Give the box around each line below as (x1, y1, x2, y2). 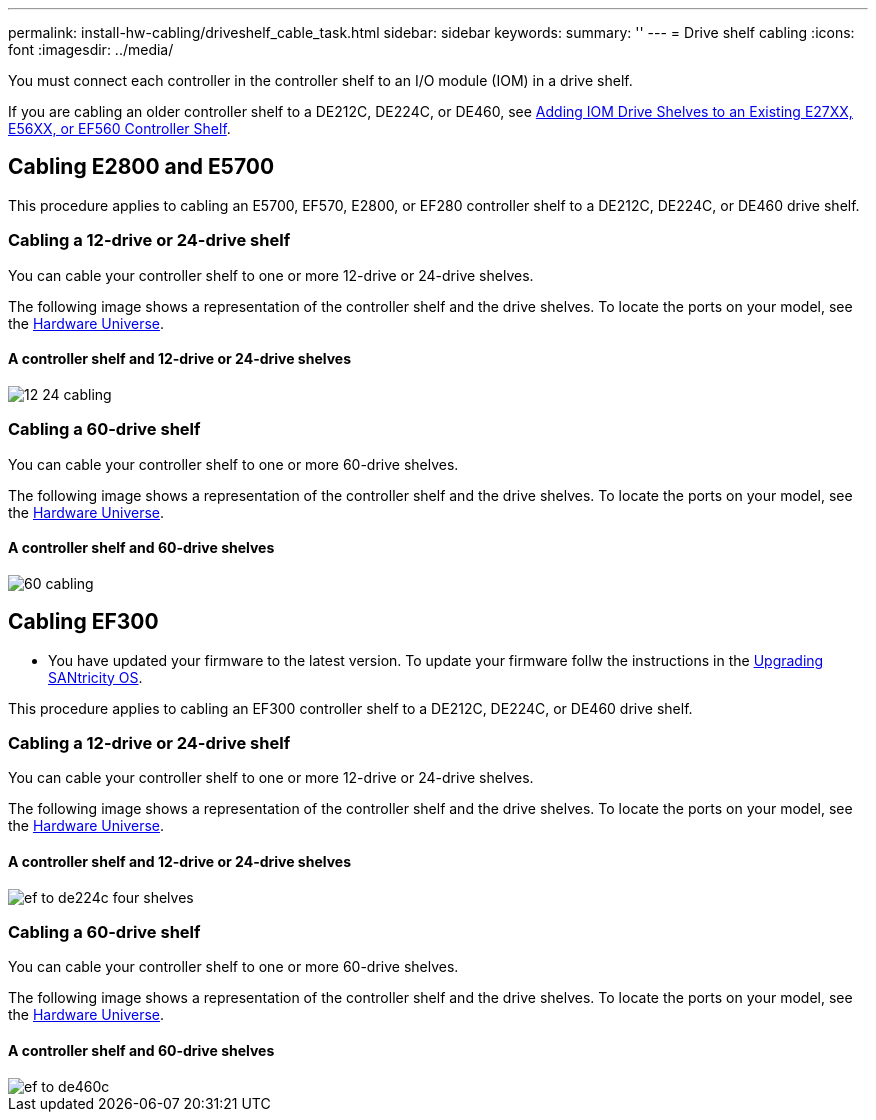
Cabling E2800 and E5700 (8, 154, 275, 180)
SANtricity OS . (48, 668, 143, 686)
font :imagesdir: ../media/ (8, 41, 174, 58)
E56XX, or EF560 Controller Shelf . (8, 120, 231, 137)
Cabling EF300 (8, 609, 159, 635)
